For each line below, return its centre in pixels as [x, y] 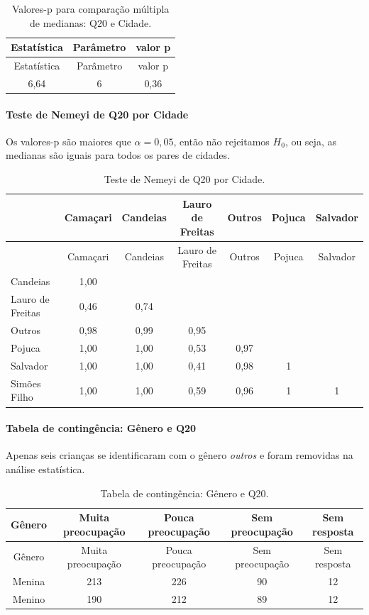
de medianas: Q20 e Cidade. [91, 22]
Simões [26, 383]
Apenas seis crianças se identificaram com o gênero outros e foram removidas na [180, 455]
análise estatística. [45, 469]
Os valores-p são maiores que [68, 141]
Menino [29, 598]
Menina [29, 581]
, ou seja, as [310, 141]
